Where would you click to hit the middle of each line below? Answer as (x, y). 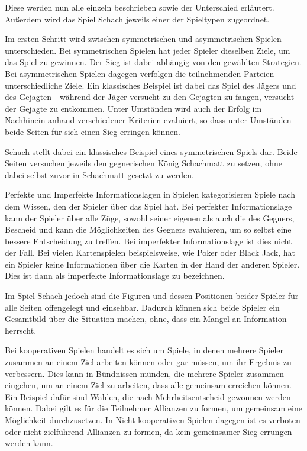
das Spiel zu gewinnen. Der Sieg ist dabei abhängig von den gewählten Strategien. (153, 62)
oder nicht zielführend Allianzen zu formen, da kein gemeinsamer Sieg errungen (148, 431)
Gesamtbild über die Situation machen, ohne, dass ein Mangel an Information (146, 319)
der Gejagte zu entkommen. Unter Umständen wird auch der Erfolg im (133, 108)
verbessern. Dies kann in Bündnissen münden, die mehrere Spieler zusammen (144, 373)
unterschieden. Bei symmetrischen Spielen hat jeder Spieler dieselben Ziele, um (148, 50)
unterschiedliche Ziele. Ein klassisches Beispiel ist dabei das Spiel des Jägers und (151, 85)
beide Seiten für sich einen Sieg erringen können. (93, 131)
